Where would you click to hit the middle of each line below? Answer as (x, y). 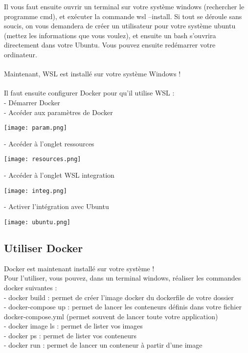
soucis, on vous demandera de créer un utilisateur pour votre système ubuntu (120, 26)
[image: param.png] (35, 128)
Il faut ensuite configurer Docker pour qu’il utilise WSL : (89, 93)
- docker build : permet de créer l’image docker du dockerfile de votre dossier (119, 297)
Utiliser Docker (44, 247)
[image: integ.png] (35, 191)
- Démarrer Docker (32, 102)
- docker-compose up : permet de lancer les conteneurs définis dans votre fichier (123, 307)
